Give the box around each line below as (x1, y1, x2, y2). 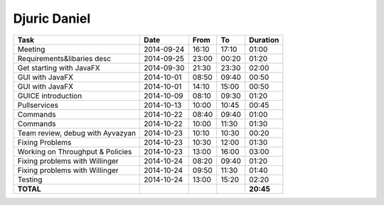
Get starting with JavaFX (17, 62, 100, 72)
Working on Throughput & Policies (17, 146, 132, 156)
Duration (249, 35, 279, 45)
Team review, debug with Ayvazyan (17, 128, 137, 138)
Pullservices (17, 100, 58, 110)
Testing (17, 174, 43, 184)
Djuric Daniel (13, 11, 91, 26)
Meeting (17, 44, 46, 54)
